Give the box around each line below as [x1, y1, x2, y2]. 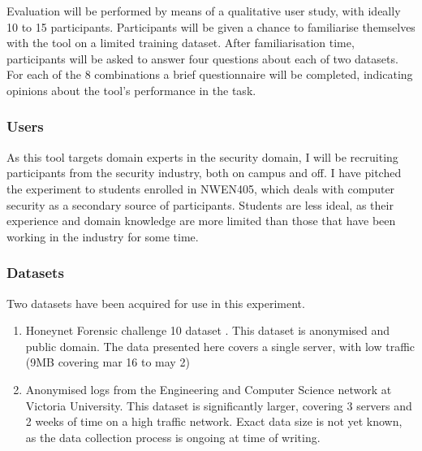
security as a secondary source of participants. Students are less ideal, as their [6, 196, 394, 213]
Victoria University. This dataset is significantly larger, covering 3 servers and [25, 397, 412, 414]
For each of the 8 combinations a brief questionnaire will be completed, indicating [6, 66, 413, 83]
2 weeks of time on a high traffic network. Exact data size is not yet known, [25, 413, 403, 430]
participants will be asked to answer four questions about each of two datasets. [6, 50, 398, 67]
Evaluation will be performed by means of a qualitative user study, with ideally [6, 2, 401, 19]
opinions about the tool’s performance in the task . [6, 81, 256, 98]
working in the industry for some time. [6, 228, 199, 245]
